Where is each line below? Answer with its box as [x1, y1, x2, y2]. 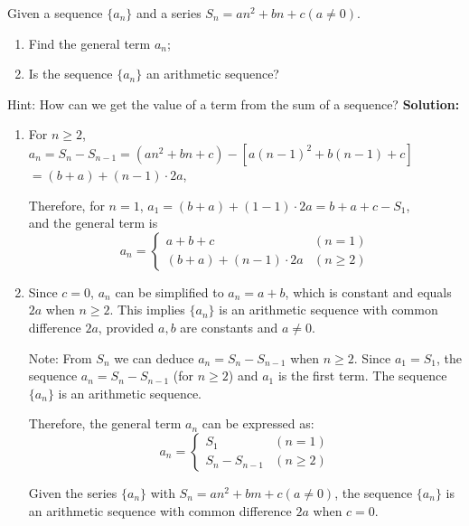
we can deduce [114, 348, 194, 367]
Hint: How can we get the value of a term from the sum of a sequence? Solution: [7, 94, 460, 113]
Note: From [28, 348, 92, 367]
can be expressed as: [202, 414, 314, 433]
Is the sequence [28, 64, 113, 83]
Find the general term [28, 33, 151, 52]
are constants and [180, 317, 278, 336]
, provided [98, 317, 155, 336]
